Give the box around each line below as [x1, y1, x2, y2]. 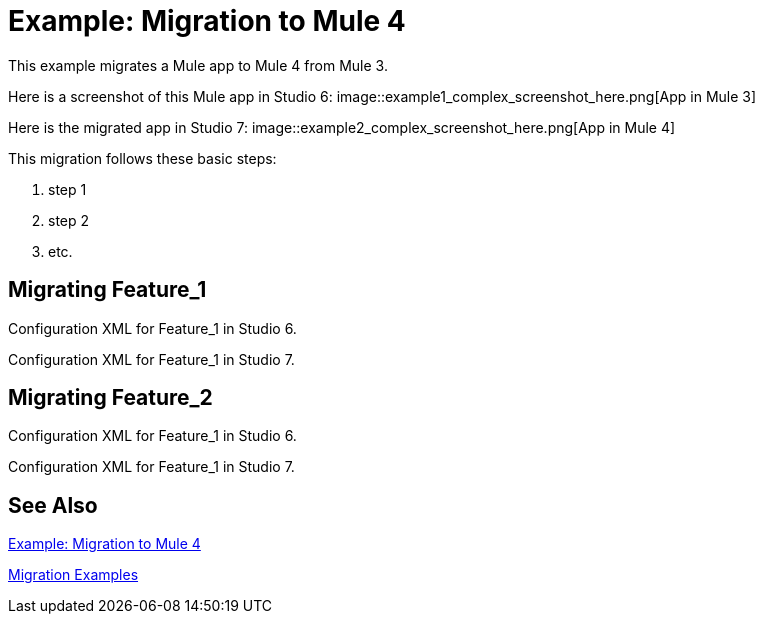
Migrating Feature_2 [8, 385, 213, 411]
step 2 [48, 211, 90, 229]
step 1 [48, 180, 87, 198]
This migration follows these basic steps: [8, 149, 277, 167]
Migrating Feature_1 [8, 277, 207, 303]
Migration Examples [8, 566, 139, 584]
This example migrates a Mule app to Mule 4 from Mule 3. [8, 56, 388, 74]
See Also [8, 492, 98, 518]
